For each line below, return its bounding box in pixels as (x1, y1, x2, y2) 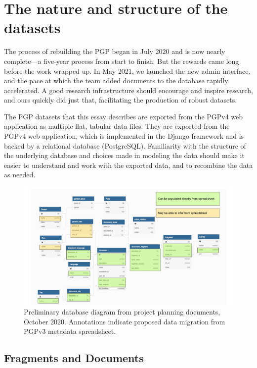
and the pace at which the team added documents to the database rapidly (4, 75, 228, 86)
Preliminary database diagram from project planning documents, (24, 307, 220, 317)
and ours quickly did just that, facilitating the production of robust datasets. (4, 95, 237, 105)
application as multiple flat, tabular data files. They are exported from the (4, 121, 230, 131)
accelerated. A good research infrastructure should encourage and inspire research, (4, 85, 253, 95)
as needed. (4, 169, 36, 180)
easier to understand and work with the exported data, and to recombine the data (4, 159, 253, 170)
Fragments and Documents (4, 350, 144, 366)
